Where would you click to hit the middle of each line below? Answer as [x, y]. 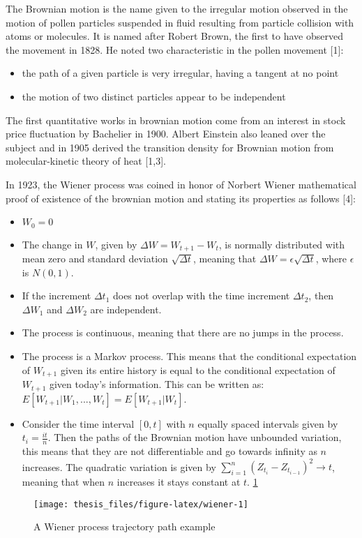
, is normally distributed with [282, 244]
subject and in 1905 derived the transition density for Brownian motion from [170, 147]
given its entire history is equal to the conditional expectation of [198, 369]
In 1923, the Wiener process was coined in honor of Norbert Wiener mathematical [181, 184]
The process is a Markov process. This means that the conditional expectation [189, 356]
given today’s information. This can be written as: [157, 384]
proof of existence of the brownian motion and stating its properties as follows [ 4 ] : [181, 198]
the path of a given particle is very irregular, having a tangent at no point [180, 73]
